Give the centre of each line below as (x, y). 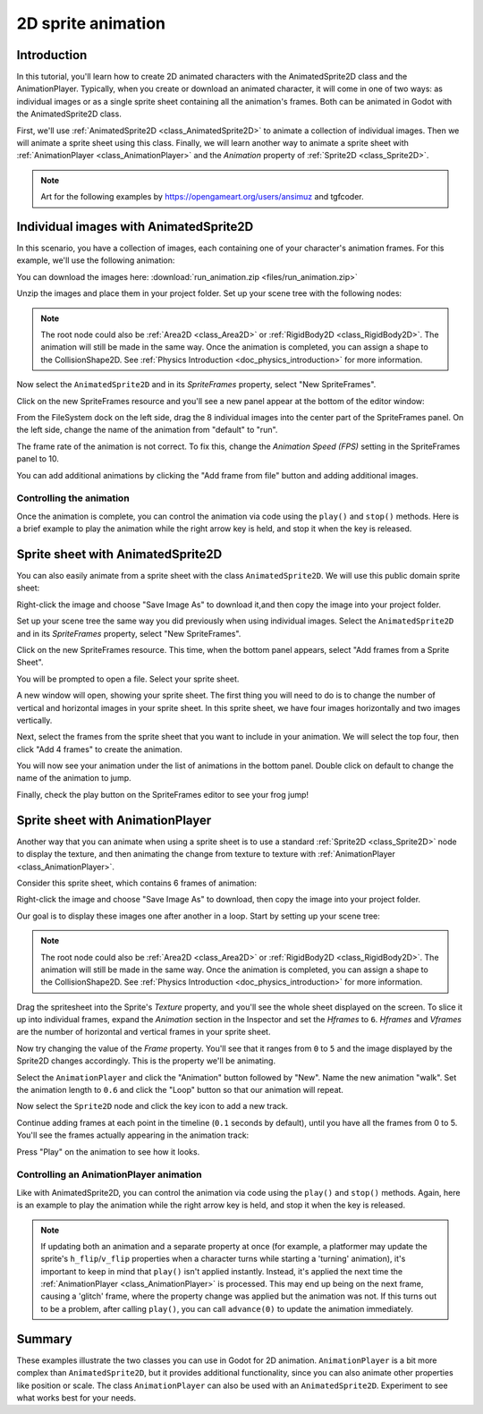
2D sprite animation (91, 23)
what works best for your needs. (76, 1397)
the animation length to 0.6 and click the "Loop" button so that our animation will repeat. (180, 1090)
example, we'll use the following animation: (96, 260)
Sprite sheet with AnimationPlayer (114, 820)
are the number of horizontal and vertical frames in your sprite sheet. (144, 1032)
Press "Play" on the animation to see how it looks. (108, 1152)
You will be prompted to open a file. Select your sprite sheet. (128, 679)
